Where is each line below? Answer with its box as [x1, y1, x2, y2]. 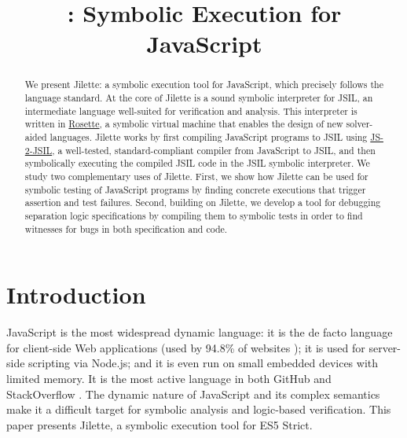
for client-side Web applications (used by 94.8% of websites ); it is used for [6, 339, 365, 355]
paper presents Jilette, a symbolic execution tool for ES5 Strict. [6, 416, 313, 432]
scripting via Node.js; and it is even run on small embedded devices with [28, 355, 379, 371]
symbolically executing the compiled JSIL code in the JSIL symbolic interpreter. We [24, 156, 370, 170]
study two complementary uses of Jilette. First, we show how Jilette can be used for [24, 169, 368, 182]
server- [368, 339, 401, 355]
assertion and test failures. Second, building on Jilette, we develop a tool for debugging [24, 196, 381, 209]
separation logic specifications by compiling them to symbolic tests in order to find [24, 208, 363, 222]
